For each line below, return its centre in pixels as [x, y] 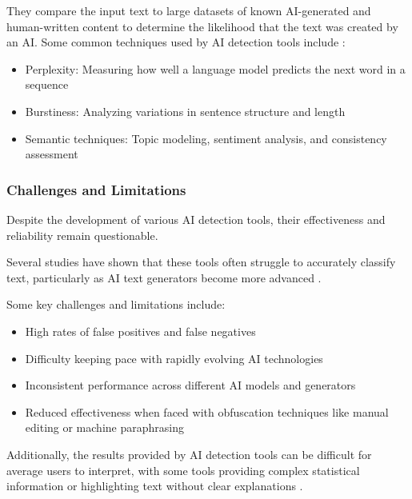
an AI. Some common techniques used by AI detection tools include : [176, 42]
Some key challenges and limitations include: [116, 304]
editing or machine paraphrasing [104, 427]
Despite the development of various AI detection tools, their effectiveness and [196, 219]
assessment [52, 154]
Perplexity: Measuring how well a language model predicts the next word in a [215, 68]
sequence [47, 84]
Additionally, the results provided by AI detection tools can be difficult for [189, 454]
